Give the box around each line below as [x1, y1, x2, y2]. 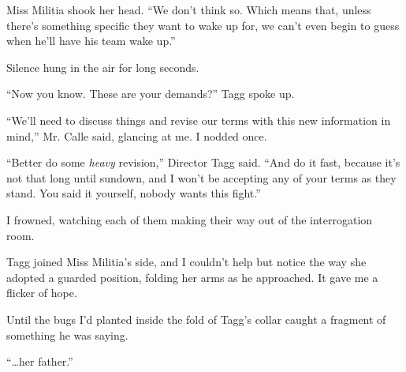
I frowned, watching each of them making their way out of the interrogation [6, 211, 373, 227]
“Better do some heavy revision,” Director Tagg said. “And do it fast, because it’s [6, 154, 400, 171]
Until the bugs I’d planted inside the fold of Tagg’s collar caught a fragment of [6, 310, 386, 327]
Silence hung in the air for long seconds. [6, 58, 199, 75]
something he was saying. [6, 326, 129, 343]
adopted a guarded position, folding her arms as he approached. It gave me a [6, 269, 378, 285]
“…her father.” [6, 353, 73, 370]
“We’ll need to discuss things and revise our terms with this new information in [6, 111, 391, 128]
